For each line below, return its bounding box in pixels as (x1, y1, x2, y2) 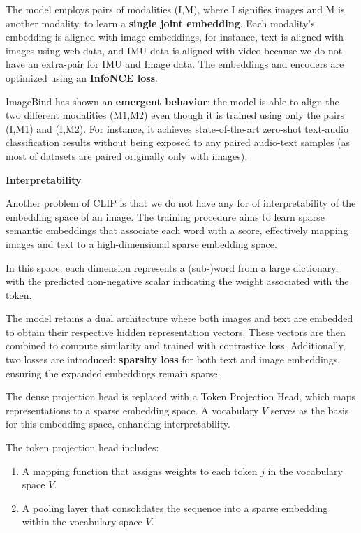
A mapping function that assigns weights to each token (22, 463, 258, 478)
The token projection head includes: (6, 440, 159, 455)
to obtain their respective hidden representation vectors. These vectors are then (6, 324, 346, 339)
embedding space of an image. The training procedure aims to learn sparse (6, 209, 325, 224)
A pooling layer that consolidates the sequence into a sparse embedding (22, 500, 328, 515)
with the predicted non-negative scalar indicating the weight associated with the (6, 274, 349, 289)
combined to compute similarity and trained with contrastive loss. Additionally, (6, 338, 346, 353)
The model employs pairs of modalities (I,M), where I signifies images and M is (6, 2, 345, 16)
